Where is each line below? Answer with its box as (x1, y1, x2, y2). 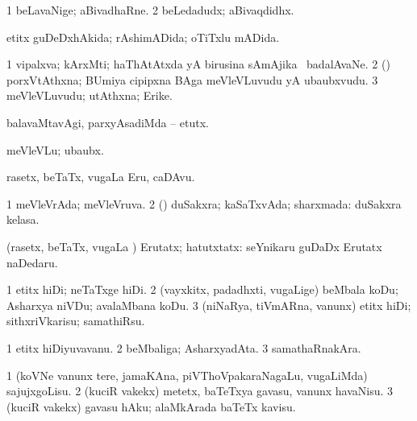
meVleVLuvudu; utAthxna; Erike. (6, 87, 173, 104)
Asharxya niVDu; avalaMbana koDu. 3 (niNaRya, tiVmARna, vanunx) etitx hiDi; (6, 296, 411, 313)
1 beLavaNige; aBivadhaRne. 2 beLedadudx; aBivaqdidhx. (6, 2, 294, 18)
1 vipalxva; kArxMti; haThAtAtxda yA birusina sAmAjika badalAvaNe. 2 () (6, 56, 390, 72)
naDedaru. (6, 254, 58, 270)
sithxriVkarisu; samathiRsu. (6, 312, 145, 329)
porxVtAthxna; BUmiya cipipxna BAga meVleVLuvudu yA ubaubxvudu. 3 (6, 71, 378, 88)
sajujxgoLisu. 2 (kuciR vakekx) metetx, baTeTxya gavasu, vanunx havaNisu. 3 (6, 382, 394, 399)
